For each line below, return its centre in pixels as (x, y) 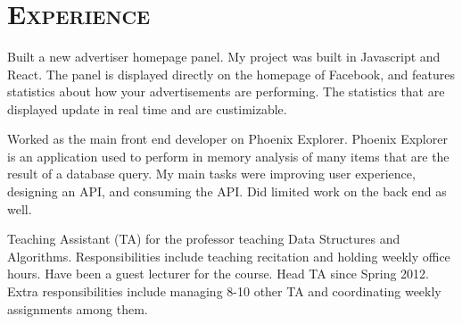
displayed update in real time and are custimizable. (147, 108)
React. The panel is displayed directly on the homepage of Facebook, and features (231, 74)
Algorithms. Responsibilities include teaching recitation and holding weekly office (229, 256)
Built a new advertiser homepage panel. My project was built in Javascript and (224, 56)
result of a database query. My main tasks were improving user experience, (211, 174)
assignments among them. (78, 308)
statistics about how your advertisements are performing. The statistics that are (226, 91)
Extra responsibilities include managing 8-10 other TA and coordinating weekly (224, 291)
